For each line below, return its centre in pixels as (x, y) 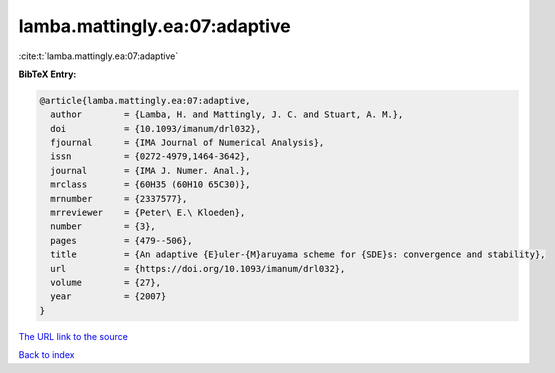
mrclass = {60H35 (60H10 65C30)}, (150, 184)
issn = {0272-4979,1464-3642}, (150, 156)
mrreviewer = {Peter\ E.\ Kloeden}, (148, 213)
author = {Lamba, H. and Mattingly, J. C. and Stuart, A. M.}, (227, 114)
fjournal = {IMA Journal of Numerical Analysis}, (187, 143)
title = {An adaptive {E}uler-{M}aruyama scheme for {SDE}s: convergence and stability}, (298, 254)
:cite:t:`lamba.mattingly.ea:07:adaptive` (98, 56)
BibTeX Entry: (47, 74)
